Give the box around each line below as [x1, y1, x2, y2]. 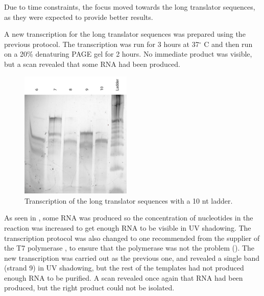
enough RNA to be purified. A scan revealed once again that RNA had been [4, 272, 243, 283]
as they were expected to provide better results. [4, 11, 153, 22]
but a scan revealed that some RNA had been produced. [4, 58, 180, 69]
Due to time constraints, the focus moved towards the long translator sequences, [4, 2, 255, 12]
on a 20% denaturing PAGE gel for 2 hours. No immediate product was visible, [4, 48, 252, 59]
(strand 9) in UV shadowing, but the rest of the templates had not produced [4, 262, 244, 273]
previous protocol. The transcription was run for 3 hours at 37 [4, 38, 199, 49]
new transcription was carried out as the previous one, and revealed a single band [4, 252, 259, 263]
